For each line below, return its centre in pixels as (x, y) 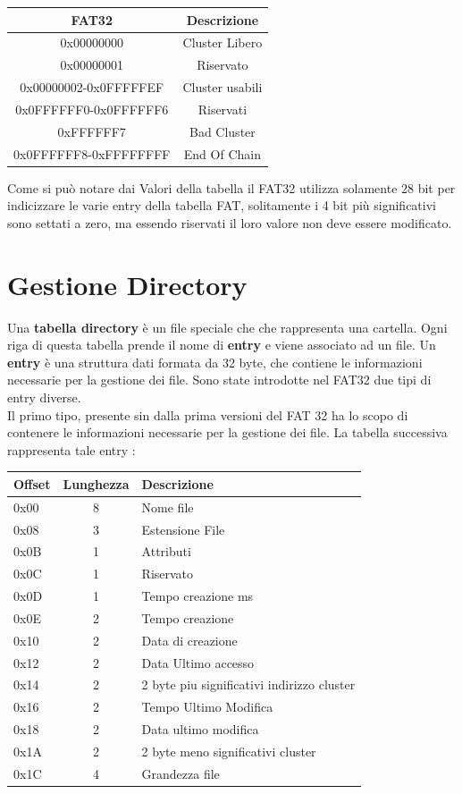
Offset (32, 483)
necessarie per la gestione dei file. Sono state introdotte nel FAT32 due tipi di (219, 380)
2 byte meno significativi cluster (229, 751)
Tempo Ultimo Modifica (207, 707)
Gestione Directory (127, 284)
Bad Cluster (222, 131)
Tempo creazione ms (197, 596)
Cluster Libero (223, 42)
